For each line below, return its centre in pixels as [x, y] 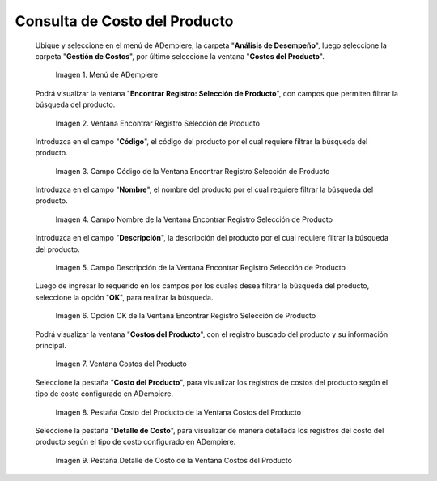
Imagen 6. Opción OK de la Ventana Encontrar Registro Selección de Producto [186, 316]
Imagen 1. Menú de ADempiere [106, 75]
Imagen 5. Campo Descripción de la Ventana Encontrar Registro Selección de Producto [200, 268]
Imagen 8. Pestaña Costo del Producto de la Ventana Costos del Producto [178, 412]
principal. [51, 345]
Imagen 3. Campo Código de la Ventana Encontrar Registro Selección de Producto [193, 171]
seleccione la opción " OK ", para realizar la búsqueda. [124, 297]
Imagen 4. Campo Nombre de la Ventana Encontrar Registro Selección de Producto [194, 219]
